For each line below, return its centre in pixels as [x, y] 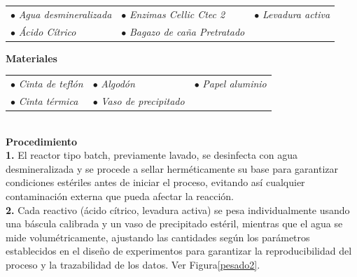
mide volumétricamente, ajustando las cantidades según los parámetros [158, 237]
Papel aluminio [234, 84]
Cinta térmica [48, 100]
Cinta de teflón [51, 84]
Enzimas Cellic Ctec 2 [177, 14]
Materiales [31, 58]
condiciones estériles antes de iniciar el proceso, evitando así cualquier [155, 182]
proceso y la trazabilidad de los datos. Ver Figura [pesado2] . [133, 264]
